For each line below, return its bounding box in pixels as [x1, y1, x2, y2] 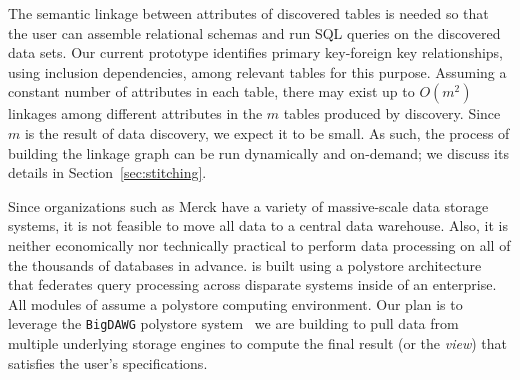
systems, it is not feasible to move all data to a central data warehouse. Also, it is [8, 215, 508, 236]
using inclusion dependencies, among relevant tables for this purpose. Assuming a [8, 61, 507, 82]
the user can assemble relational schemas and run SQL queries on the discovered [8, 22, 501, 43]
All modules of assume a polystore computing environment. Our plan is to [8, 293, 463, 314]
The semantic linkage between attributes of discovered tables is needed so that [8, 3, 489, 23]
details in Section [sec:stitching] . [8, 162, 207, 183]
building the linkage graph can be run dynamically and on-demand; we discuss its [8, 142, 509, 163]
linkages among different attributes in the [8, 103, 263, 124]
